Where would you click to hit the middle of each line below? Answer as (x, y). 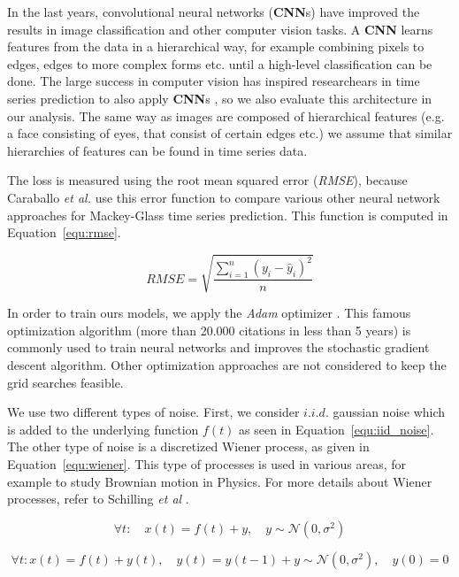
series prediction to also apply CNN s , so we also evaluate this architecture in (220, 98)
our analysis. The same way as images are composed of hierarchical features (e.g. (226, 115)
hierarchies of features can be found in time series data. (157, 150)
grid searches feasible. (65, 382)
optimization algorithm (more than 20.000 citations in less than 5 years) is (209, 330)
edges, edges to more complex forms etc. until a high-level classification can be (220, 63)
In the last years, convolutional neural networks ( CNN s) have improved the (214, 12)
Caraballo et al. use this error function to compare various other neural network (224, 197)
